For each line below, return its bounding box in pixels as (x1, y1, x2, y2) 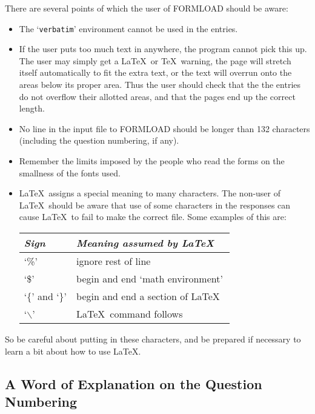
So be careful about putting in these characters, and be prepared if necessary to (5, 332, 301, 345)
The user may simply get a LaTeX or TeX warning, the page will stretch (19, 54, 291, 67)
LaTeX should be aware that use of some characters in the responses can (19, 198, 291, 211)
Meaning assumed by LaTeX (76, 235, 214, 250)
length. (19, 102, 45, 115)
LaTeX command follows (76, 306, 183, 321)
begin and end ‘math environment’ (76, 271, 223, 285)
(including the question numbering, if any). (19, 134, 179, 147)
